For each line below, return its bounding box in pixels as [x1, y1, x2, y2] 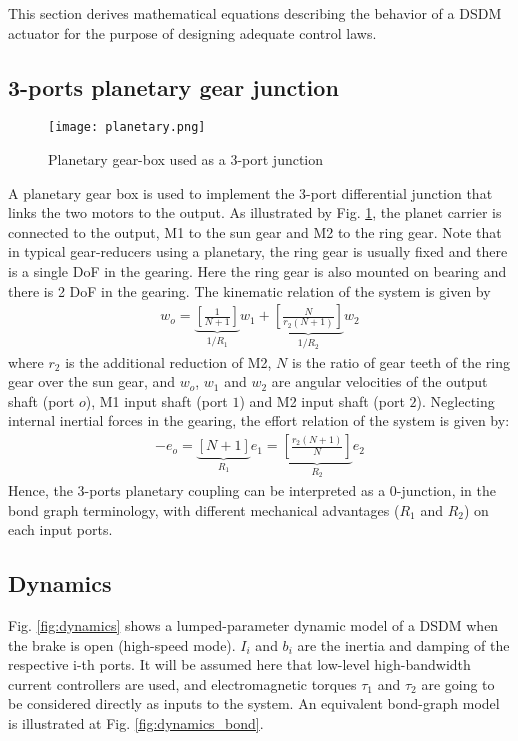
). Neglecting [416, 390, 495, 411]
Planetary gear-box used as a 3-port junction [48, 149, 324, 170]
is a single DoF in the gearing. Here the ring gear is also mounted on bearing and [8, 261, 507, 282]
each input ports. [8, 519, 113, 540]
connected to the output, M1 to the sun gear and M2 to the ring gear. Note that [8, 221, 502, 242]
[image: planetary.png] [48, 120, 206, 135]
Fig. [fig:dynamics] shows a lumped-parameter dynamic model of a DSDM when [8, 614, 499, 635]
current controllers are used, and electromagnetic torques [8, 673, 357, 694]
